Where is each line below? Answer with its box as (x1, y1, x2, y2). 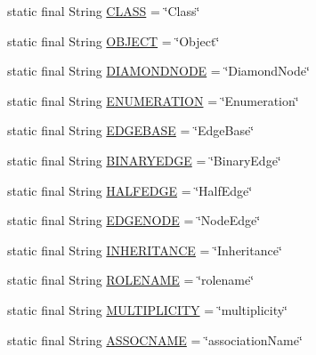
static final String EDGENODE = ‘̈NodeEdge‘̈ (7, 211, 261, 230)
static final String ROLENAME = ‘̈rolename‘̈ (7, 270, 255, 289)
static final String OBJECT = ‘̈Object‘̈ (7, 31, 220, 50)
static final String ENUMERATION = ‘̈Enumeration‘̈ (7, 91, 299, 109)
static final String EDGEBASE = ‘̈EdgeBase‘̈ (7, 121, 255, 140)
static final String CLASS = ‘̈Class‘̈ (7, 2, 200, 20)
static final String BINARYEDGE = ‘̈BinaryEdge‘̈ (7, 150, 281, 169)
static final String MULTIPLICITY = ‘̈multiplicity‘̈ (7, 300, 288, 319)
